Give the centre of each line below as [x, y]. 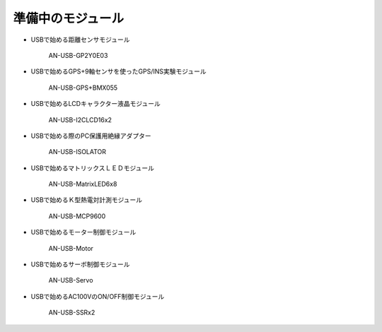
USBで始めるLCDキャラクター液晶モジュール [95, 104]
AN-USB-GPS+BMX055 [83, 88]
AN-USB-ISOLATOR [77, 152]
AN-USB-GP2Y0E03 [78, 55]
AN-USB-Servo [71, 280]
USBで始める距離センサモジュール [80, 40]
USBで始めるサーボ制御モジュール [80, 264]
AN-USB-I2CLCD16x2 [80, 119]
